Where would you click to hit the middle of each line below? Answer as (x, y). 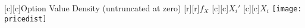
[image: (287, 9)
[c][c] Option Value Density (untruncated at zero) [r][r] (102, 8)
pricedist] (26, 19)
